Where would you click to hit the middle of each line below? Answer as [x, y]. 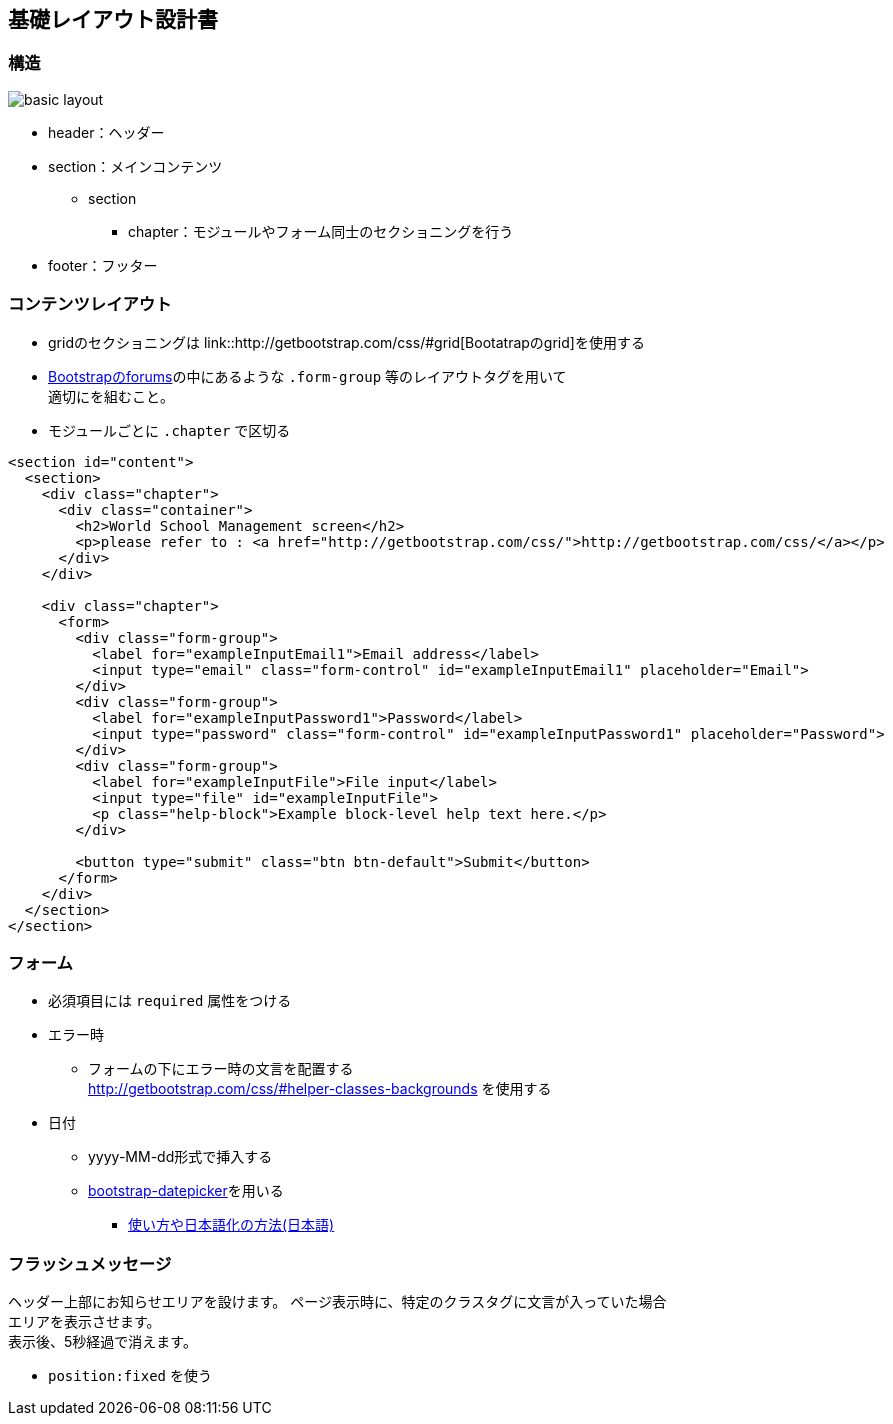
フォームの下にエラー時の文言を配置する [221, 1069]
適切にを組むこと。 [111, 396]
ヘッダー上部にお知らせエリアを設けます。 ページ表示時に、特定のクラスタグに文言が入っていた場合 [337, 1302]
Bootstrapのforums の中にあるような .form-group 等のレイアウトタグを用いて [307, 376]
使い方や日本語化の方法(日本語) [231, 1225]
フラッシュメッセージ [90, 1263]
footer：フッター [103, 265]
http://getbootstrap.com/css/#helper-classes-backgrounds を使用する [320, 1089]
